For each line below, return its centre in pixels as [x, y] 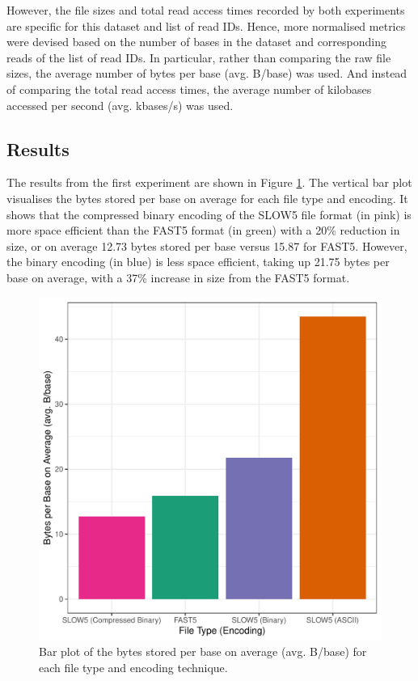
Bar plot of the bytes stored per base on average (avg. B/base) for [203, 651]
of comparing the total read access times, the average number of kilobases [189, 89]
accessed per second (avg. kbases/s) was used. [120, 105]
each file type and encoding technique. [133, 667]
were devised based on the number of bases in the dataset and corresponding [196, 42]
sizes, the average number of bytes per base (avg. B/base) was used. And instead [207, 73]
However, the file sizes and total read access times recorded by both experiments [206, 10]
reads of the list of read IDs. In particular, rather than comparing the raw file [199, 57]
